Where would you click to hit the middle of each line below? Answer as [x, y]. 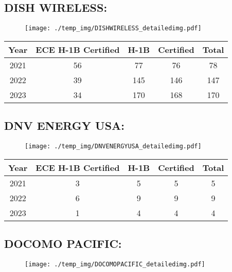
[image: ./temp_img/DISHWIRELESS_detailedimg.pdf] [113, 28]
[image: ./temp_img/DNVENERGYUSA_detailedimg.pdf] [113, 147]
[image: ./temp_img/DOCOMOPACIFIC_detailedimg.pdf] [115, 264]
